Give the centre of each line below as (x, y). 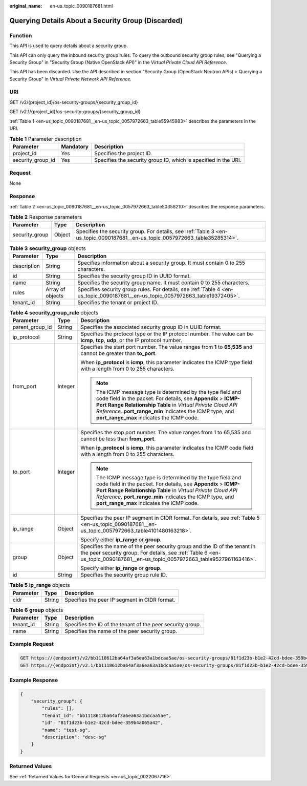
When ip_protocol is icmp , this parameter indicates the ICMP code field (167, 448)
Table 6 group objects (36, 610)
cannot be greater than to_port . (118, 353)
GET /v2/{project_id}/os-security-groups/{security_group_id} (74, 102)
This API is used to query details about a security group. (69, 46)
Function (21, 35)
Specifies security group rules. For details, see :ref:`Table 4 (149, 289)
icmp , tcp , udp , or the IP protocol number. (131, 341)
